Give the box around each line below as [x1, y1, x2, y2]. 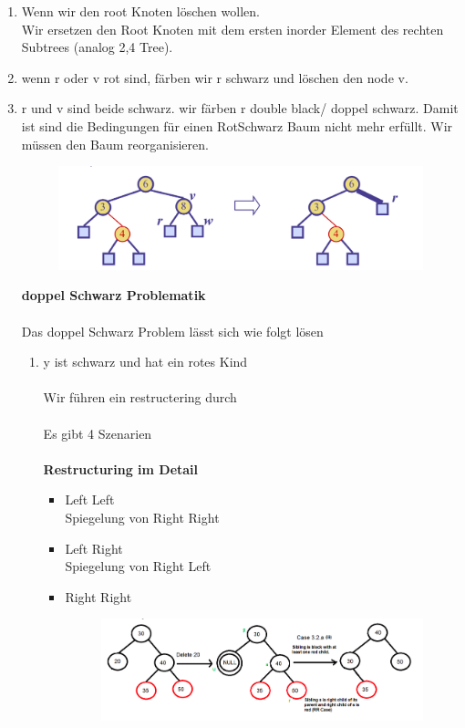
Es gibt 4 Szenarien [43, 423, 152, 442]
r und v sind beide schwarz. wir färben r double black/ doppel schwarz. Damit [21, 99, 459, 118]
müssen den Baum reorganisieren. [21, 134, 209, 153]
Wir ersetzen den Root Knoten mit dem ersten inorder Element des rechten [21, 19, 444, 38]
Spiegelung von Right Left [65, 556, 212, 576]
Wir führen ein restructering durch [43, 388, 237, 407]
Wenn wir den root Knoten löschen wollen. [21, 2, 260, 20]
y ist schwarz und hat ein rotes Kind [43, 352, 248, 371]
